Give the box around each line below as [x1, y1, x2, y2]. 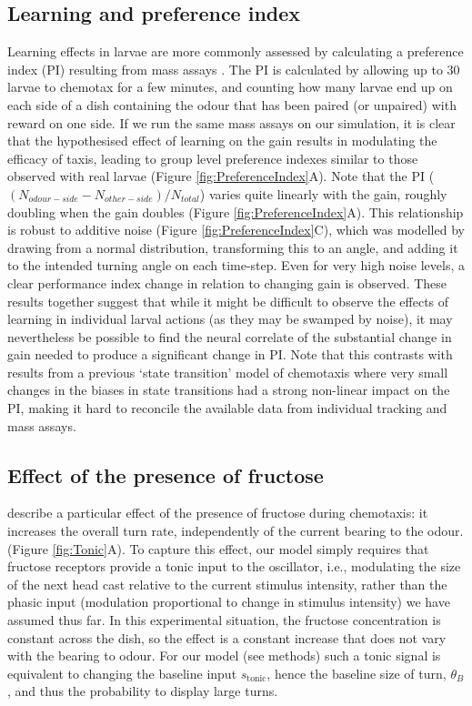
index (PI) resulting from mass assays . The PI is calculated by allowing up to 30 [7, 59, 460, 78]
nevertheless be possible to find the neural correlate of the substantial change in [7, 327, 452, 346]
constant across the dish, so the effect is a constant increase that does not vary [7, 628, 447, 647]
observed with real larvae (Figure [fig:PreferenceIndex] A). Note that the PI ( [7, 166, 435, 186]
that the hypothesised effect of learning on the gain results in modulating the [7, 131, 437, 150]
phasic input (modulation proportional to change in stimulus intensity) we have [7, 592, 450, 611]
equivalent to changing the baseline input [7, 663, 237, 682]
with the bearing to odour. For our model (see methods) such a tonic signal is [7, 646, 441, 665]
